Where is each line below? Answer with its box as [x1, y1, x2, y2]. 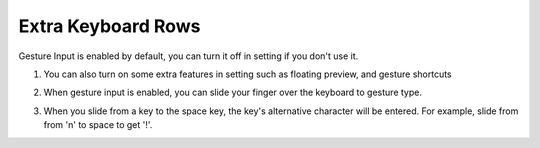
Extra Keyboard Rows [18, 15, 201, 37]
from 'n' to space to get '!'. [43, 119, 153, 131]
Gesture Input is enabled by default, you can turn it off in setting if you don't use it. [18, 50, 359, 62]
